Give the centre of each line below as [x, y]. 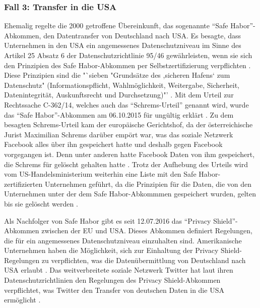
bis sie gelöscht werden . [41, 203]
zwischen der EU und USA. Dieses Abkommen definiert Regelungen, [147, 230]
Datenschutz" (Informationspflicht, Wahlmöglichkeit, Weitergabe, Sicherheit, [122, 85]
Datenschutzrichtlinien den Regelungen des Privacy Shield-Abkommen [112, 280]
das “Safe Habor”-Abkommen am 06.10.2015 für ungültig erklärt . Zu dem [119, 114]
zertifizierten [23, 184]
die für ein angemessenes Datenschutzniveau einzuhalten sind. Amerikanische [123, 240]
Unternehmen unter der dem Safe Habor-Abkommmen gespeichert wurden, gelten [130, 194]
